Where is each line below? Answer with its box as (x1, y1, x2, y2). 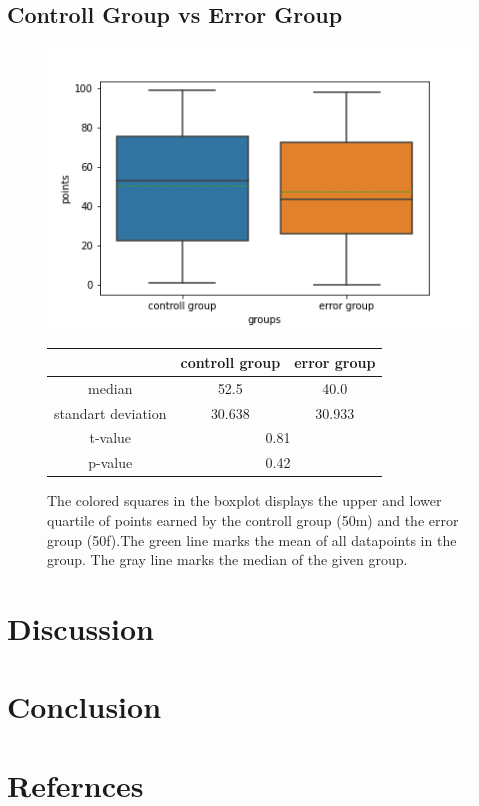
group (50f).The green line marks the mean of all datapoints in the (47, 529, 457, 550)
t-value (89, 427, 132, 448)
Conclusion (7, 686, 162, 727)
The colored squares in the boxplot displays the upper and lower (47, 490, 442, 511)
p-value (88, 452, 133, 473)
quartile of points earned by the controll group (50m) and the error (47, 510, 459, 531)
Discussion (7, 607, 154, 648)
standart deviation (54, 402, 167, 423)
